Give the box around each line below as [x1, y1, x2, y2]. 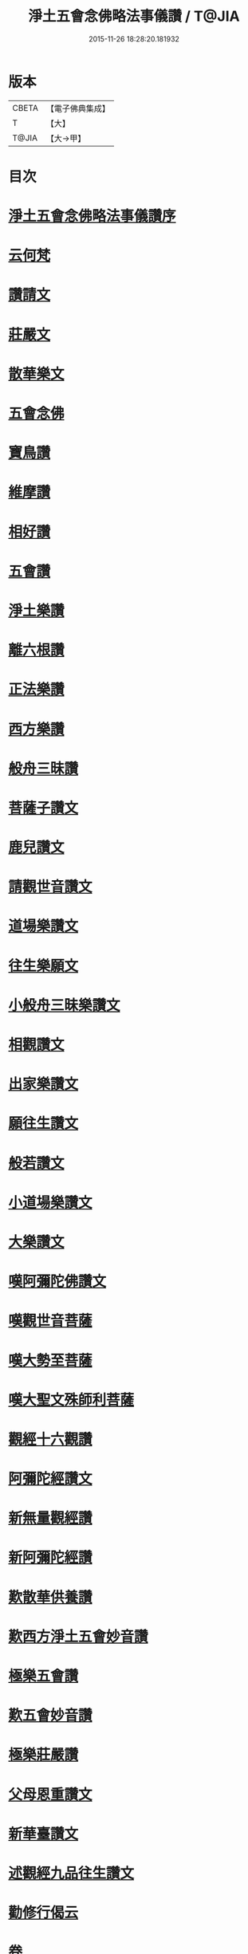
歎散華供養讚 [8, 1588, 93, 1606]
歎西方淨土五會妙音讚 [8, 1627, 149, 1645]
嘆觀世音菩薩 [8, 1312, 93, 1330]
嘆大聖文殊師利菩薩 [8, 1390, 135, 1409]
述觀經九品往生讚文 [8, 1864, 135, 1882]
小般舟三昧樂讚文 [8, 996, 121, 1014]
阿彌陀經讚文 [8, 1470, 93, 1488]
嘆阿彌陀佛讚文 [8, 1272, 107, 1291]
